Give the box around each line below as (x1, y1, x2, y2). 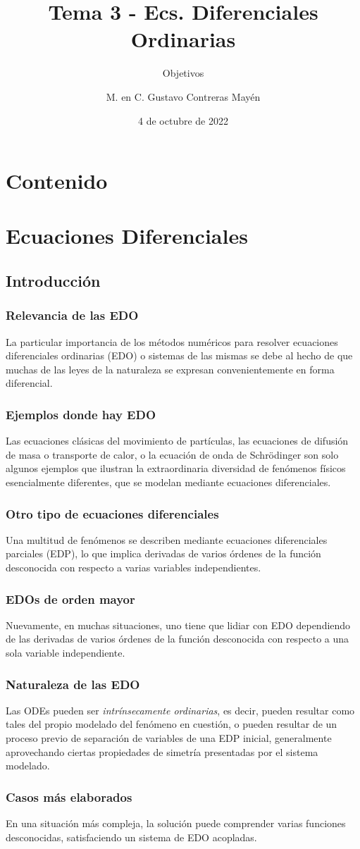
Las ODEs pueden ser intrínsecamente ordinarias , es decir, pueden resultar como (6, 702, 355, 717)
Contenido (6, 166, 108, 195)
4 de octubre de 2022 (138, 113, 228, 128)
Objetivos (162, 66, 204, 80)
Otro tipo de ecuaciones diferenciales (6, 504, 219, 522)
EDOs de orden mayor (6, 590, 135, 607)
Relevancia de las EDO (6, 306, 139, 324)
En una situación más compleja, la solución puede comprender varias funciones (6, 816, 346, 831)
